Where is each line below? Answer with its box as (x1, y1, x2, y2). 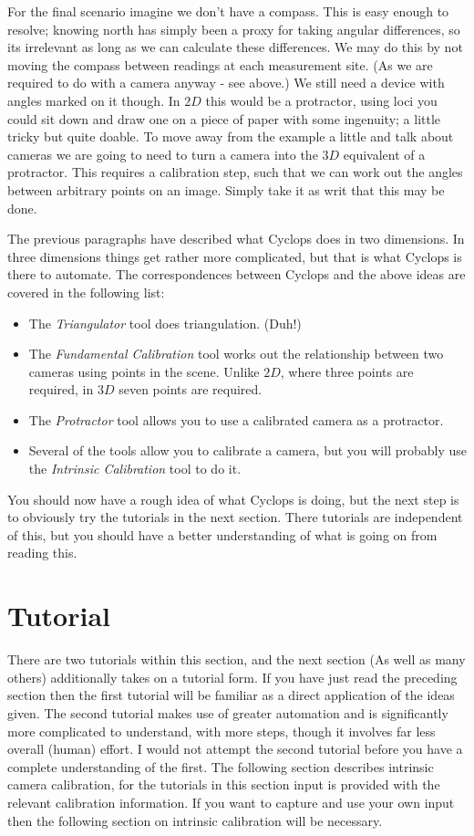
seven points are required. (118, 380, 263, 399)
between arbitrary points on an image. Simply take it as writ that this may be (7, 180, 445, 199)
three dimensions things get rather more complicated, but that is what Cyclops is (7, 246, 462, 266)
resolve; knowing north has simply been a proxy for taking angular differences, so (7, 19, 460, 38)
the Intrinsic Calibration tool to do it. (28, 459, 242, 478)
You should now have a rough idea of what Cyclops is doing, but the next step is (7, 489, 459, 508)
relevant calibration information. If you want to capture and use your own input (7, 792, 455, 811)
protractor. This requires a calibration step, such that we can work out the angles (7, 162, 463, 182)
